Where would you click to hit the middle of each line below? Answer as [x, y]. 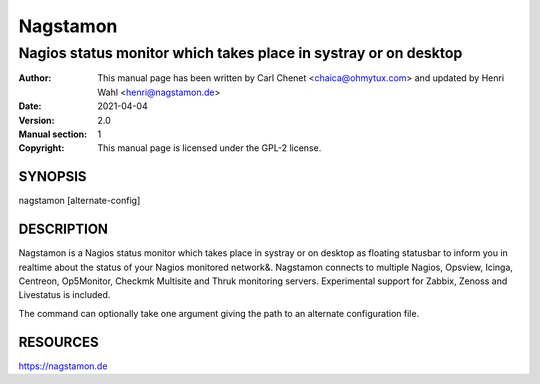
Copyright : [41, 148]
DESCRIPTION [63, 229]
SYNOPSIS [52, 176]
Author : [35, 78]
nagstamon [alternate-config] [79, 201]
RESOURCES [58, 341]
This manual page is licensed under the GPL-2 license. [209, 148]
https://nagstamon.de [63, 366]
